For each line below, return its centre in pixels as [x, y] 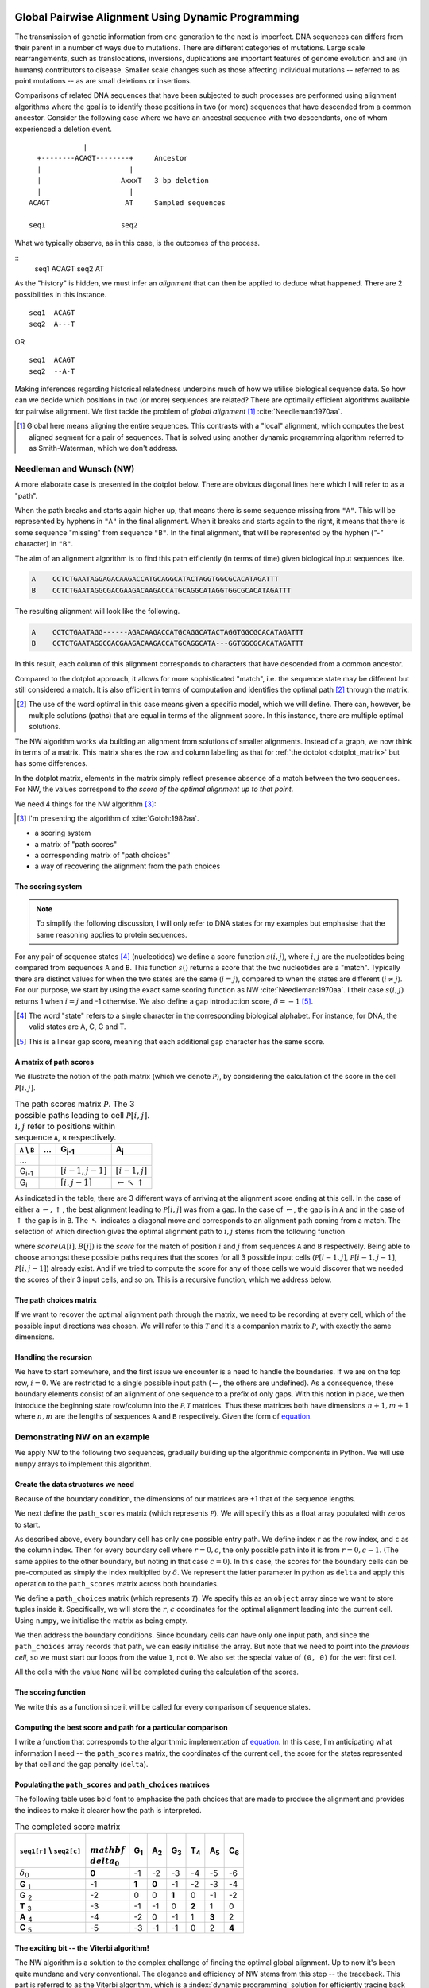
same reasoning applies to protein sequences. [112, 934]
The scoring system [48, 887]
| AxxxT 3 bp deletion [123, 181]
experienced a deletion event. [64, 129]
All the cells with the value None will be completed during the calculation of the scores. [157, 1672]
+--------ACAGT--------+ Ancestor [112, 158]
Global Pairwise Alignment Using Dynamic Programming [157, 17]
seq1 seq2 [83, 225]
